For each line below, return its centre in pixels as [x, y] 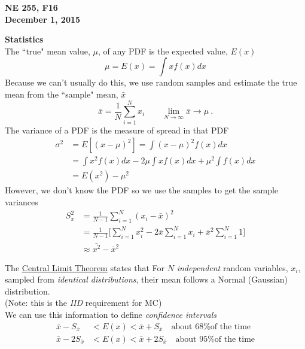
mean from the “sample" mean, [62, 94]
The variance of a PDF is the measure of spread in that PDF [117, 130]
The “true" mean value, [48, 51]
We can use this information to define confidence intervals [111, 314]
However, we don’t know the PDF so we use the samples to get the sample [142, 190]
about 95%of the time [215, 339]
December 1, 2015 [43, 19]
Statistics [24, 39]
